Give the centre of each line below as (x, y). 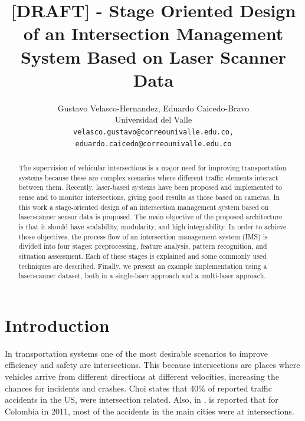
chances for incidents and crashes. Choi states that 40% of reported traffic (138, 388)
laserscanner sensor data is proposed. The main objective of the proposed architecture (150, 217)
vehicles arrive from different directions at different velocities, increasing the (142, 376)
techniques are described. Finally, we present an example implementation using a (143, 266)
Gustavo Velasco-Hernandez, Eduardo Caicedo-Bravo (153, 108)
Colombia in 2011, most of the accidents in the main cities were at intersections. (150, 411)
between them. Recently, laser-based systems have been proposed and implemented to (150, 187)
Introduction (57, 325)
